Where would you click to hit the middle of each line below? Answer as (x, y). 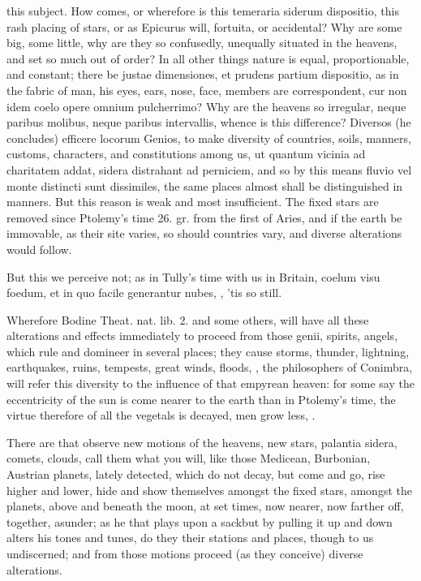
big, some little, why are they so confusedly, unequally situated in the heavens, (202, 43)
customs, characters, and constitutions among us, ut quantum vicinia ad (186, 154)
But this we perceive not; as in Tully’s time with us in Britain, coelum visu (193, 276)
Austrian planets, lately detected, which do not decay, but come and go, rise (196, 474)
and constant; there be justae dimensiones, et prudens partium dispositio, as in (203, 74)
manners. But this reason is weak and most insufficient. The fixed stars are (193, 202)
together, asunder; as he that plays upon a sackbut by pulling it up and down (200, 521)
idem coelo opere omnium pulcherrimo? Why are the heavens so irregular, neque (206, 106)
